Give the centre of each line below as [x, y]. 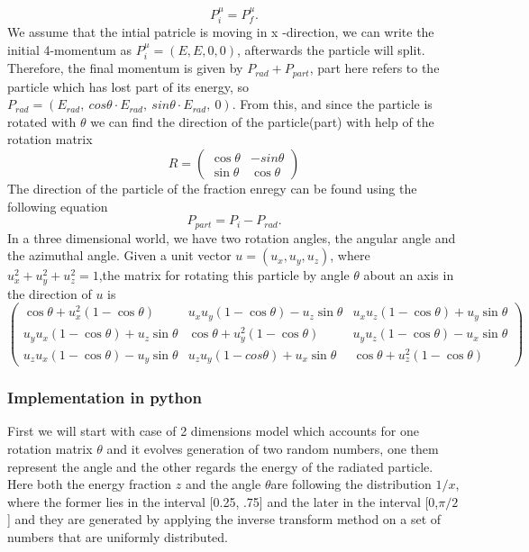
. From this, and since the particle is [332, 104]
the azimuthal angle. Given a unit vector [119, 255]
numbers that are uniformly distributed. [118, 536]
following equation [58, 206]
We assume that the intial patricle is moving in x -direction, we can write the [221, 32]
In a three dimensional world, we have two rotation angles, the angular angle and [232, 237]
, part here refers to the [374, 68]
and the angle [223, 484]
